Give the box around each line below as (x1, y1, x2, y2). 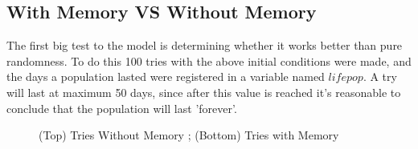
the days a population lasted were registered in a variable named (6, 68, 325, 85)
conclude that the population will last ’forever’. (6, 99, 237, 116)
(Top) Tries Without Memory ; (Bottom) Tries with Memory (39, 127, 339, 143)
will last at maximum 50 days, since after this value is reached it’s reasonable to (6, 83, 401, 100)
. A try (363, 68, 397, 85)
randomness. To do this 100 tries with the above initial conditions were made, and (6, 52, 412, 69)
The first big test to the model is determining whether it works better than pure (6, 37, 403, 54)
